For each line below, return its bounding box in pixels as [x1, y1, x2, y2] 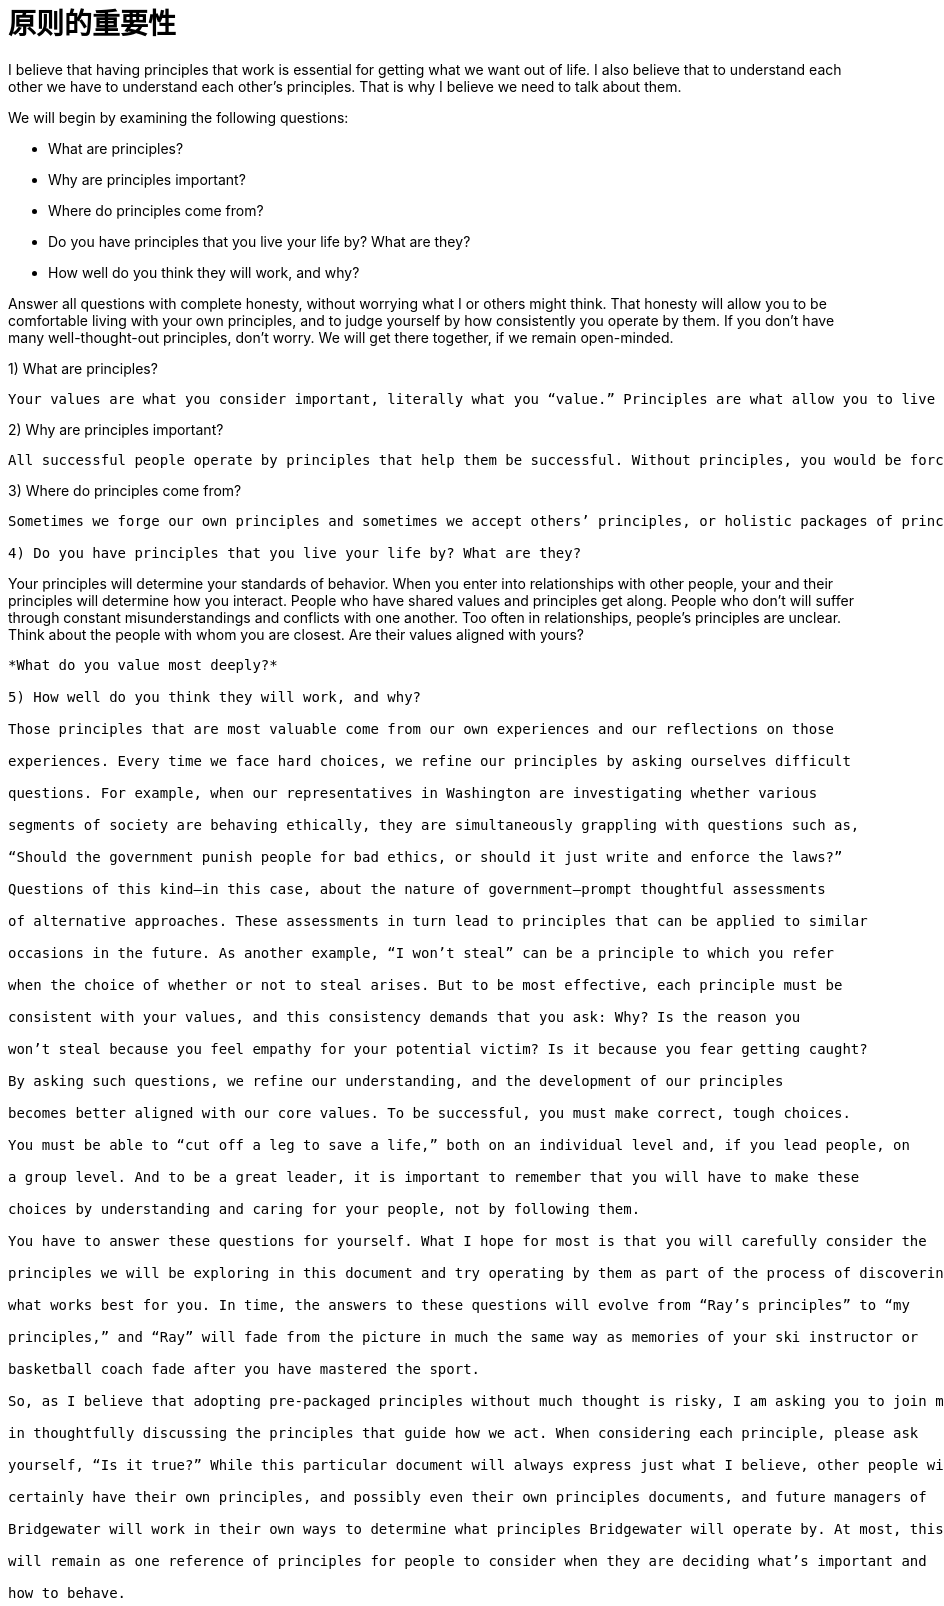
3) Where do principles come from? [8, 481, 242, 499]
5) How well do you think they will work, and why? [8, 688, 422, 705]
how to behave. [8, 1584, 127, 1601]
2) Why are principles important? [8, 420, 224, 438]
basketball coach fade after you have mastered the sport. [8, 1360, 481, 1377]
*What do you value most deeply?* [8, 656, 278, 673]
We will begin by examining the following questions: [8, 108, 349, 126]
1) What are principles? [8, 359, 158, 377]
